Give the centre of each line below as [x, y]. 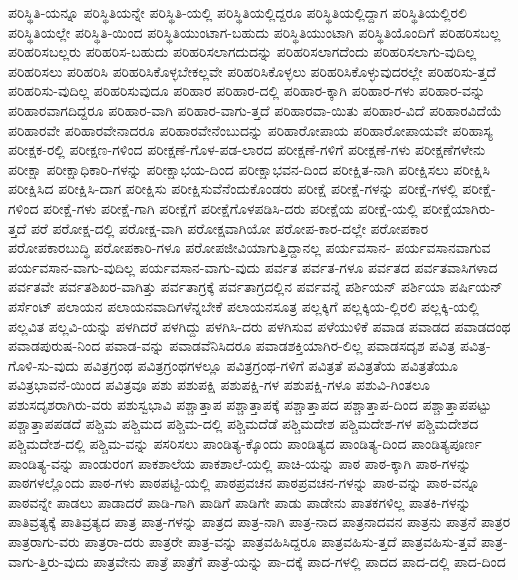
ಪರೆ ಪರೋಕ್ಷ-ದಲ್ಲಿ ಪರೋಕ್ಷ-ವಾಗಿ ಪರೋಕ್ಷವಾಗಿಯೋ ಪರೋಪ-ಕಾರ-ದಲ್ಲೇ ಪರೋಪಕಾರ [229, 227]
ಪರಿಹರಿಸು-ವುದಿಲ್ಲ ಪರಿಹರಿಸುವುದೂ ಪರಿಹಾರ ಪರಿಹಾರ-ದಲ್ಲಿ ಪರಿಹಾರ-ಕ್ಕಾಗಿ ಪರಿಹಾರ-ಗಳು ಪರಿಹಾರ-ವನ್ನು [247, 90]
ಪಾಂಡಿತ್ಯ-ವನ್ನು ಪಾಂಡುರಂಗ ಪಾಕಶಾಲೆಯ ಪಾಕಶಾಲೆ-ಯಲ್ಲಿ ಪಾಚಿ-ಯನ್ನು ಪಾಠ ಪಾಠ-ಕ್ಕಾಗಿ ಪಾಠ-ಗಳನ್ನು [240, 462]
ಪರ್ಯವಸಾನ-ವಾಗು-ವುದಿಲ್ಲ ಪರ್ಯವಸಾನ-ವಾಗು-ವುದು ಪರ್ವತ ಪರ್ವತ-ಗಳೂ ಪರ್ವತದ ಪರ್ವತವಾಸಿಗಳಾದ [253, 266]
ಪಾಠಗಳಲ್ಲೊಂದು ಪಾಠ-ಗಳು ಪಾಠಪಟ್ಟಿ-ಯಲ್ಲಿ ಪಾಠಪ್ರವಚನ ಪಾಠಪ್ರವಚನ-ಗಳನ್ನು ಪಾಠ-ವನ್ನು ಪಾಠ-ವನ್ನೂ [244, 482]
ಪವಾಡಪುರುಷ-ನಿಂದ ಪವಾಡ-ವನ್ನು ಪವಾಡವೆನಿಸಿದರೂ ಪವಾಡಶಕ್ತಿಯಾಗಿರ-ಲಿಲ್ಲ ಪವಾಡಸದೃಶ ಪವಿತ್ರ [232, 345]
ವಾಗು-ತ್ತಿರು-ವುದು [48, 560]
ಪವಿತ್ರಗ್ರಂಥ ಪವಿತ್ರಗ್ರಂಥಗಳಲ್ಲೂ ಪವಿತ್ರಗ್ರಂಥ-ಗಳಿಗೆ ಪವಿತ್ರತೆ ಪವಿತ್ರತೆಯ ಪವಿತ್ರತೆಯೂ [270, 364]
